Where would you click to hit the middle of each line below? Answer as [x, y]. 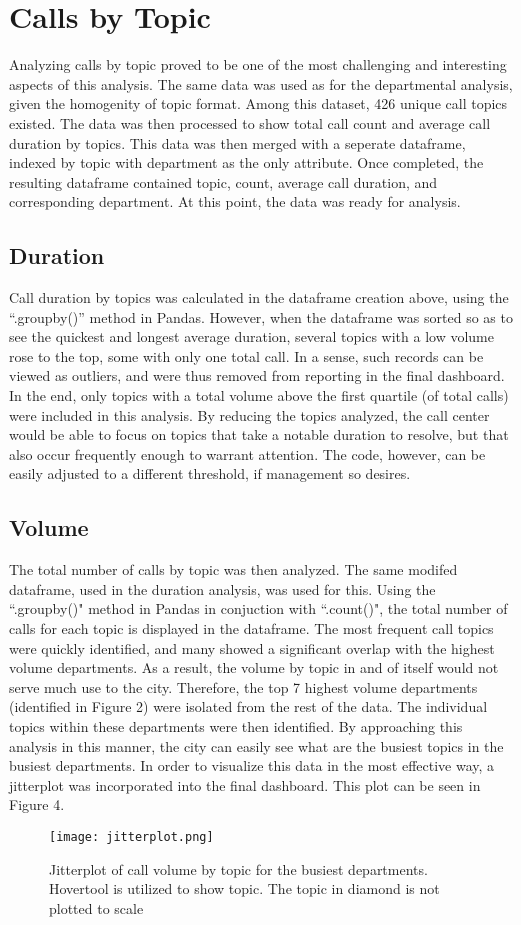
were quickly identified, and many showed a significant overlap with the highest [252, 647]
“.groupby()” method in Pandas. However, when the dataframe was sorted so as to [261, 316]
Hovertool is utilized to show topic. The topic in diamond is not [244, 888]
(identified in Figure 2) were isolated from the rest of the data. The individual [248, 706]
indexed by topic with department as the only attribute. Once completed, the [246, 162]
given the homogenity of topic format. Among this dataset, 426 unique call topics [258, 103]
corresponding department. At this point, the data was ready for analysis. [235, 201]
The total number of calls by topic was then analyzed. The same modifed [233, 569]
